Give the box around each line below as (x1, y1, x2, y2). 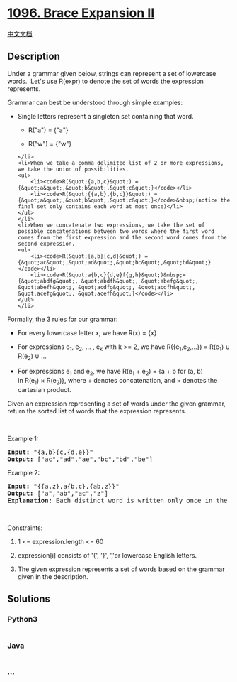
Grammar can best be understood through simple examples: (7, 98, 183, 107)
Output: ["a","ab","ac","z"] (7, 489, 108, 497)
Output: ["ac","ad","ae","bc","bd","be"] (7, 455, 154, 463)
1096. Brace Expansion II (7, 5, 155, 21)
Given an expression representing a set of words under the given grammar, (7, 399, 226, 408)
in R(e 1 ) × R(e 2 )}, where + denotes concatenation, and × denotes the (17, 377, 218, 386)
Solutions (7, 593, 51, 605)
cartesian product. (17, 385, 72, 394)
